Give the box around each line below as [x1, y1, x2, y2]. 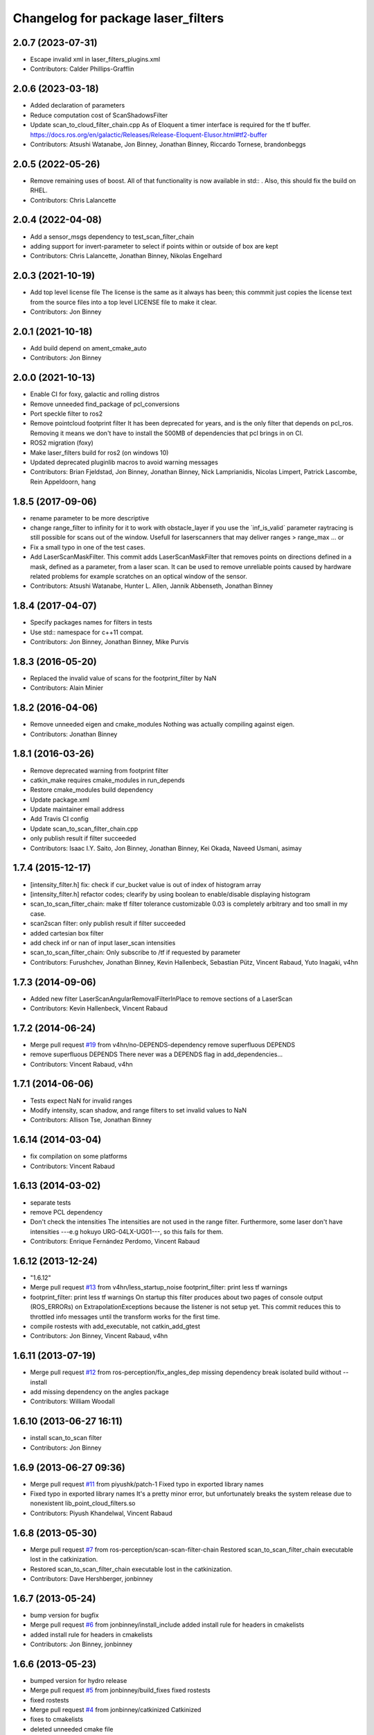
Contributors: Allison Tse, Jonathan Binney [30, 1116, 152, 1124]
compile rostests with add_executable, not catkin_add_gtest [30, 1322, 200, 1330]
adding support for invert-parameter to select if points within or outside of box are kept [30, 242, 278, 250]
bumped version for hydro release [30, 1676, 127, 1684]
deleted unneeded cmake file [30, 1725, 114, 1733]
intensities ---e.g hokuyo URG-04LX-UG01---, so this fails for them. [30, 1227, 224, 1235]
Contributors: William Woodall [30, 1397, 116, 1405]
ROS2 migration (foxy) [30, 439, 93, 447]
